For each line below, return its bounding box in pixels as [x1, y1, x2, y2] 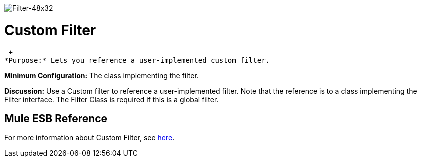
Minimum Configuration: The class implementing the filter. [4, 71, 199, 80]
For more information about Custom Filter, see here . [4, 133, 175, 142]
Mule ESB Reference [4, 112, 108, 125]
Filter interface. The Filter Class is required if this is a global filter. [4, 95, 219, 104]
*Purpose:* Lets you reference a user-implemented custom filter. [4, 56, 270, 64]
